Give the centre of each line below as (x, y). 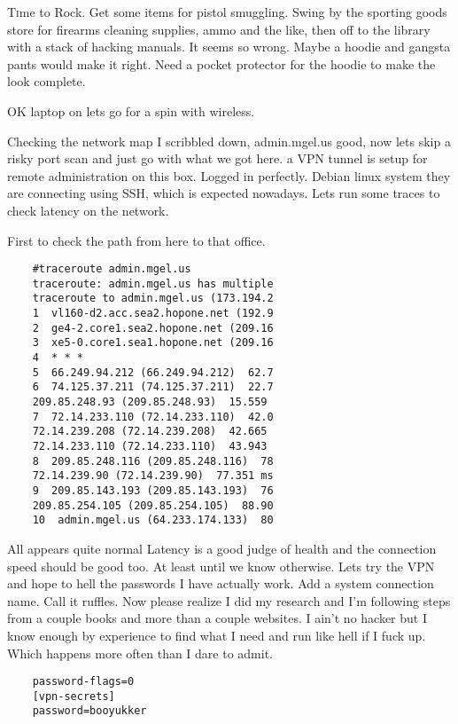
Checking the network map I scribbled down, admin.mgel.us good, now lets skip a (229, 141)
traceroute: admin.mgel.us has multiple (153, 283)
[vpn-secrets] (74, 696)
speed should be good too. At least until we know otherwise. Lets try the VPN (221, 566)
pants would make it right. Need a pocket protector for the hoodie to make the (221, 63)
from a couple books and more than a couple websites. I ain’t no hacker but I (217, 618)
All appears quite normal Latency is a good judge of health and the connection (222, 548)
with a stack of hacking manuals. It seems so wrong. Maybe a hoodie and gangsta (229, 47)
